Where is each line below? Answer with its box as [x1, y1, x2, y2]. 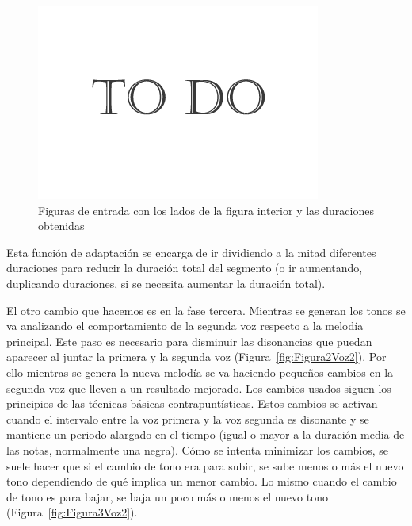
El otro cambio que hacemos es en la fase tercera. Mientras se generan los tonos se [6, 301, 406, 318]
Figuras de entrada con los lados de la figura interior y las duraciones [38, 202, 374, 218]
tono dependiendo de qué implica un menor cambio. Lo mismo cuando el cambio [6, 473, 397, 490]
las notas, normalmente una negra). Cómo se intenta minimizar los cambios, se [6, 441, 388, 458]
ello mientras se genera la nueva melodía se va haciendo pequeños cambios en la [6, 363, 394, 380]
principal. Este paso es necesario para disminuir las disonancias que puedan [6, 332, 372, 349]
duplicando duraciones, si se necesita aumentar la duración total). [6, 275, 326, 291]
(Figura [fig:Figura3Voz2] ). [6, 504, 138, 520]
